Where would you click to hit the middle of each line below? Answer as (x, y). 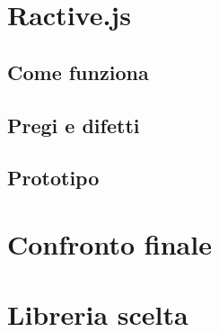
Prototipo (53, 178)
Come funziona (78, 72)
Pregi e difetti (74, 125)
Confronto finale (109, 243)
